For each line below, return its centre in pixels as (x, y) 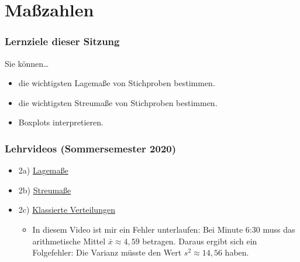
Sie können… (27, 63)
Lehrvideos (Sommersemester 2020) (91, 148)
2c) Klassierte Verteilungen (67, 210)
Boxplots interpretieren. (61, 122)
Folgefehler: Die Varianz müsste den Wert (107, 252)
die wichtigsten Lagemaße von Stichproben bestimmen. (117, 83)
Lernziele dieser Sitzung (62, 41)
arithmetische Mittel (69, 241)
